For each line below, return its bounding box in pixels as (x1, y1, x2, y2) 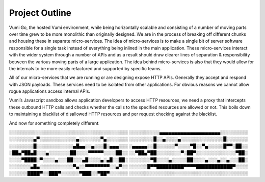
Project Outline (9, 7, 72, 18)
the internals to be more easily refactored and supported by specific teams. (9, 65, 162, 71)
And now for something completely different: (9, 120, 100, 126)
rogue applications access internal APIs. (9, 88, 90, 94)
